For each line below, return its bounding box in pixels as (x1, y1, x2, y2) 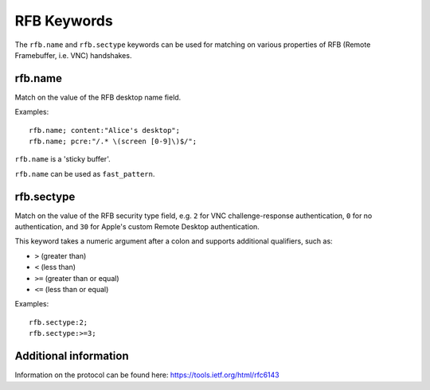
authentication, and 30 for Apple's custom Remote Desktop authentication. (14, 222, 260, 232)
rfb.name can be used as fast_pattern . (14, 169, 155, 178)
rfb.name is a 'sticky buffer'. (14, 154, 111, 164)
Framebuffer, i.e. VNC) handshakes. (14, 50, 132, 60)
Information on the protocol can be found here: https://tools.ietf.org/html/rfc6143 (14, 370, 279, 380)
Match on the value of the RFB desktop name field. (14, 92, 182, 102)
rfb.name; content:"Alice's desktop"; (29, 126, 181, 135)
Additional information (14, 349, 129, 363)
